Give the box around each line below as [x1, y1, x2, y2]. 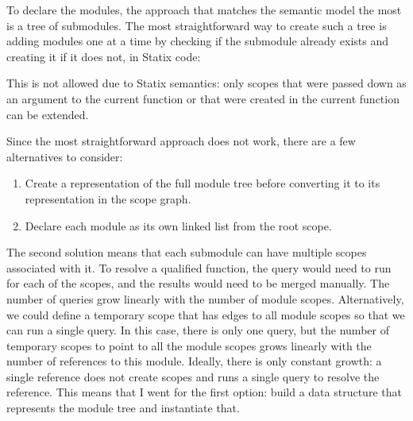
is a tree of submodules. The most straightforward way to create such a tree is [6, 17, 387, 33]
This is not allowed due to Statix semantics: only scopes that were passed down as [6, 75, 407, 91]
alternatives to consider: [6, 148, 123, 164]
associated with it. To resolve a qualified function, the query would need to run [6, 259, 392, 276]
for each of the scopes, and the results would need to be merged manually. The [6, 275, 390, 292]
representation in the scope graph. [25, 190, 191, 207]
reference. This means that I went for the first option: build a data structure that [6, 384, 402, 400]
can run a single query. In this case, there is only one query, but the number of [6, 322, 389, 338]
